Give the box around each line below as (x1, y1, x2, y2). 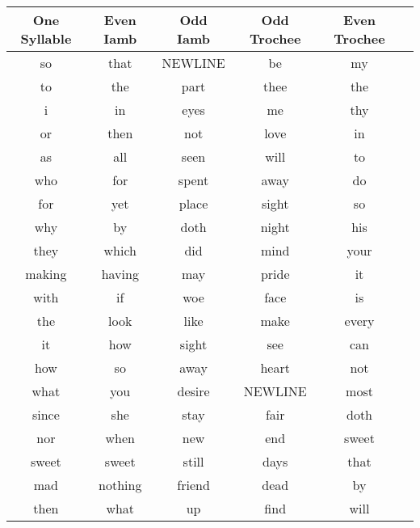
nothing (99, 475, 142, 494)
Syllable (20, 29, 72, 48)
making (25, 264, 67, 283)
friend (177, 475, 210, 494)
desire (177, 382, 210, 400)
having (101, 264, 139, 283)
